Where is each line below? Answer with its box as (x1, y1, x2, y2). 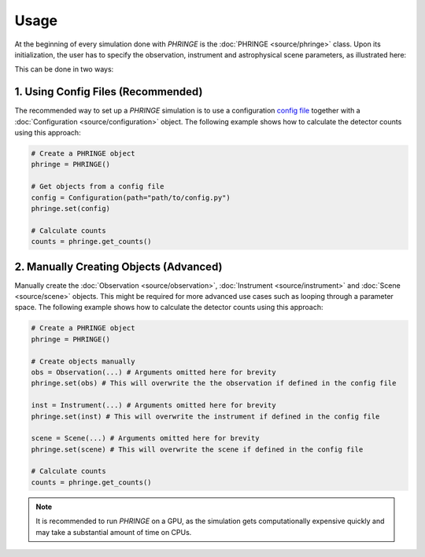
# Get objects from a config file (31, 182, 164, 191)
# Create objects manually (31, 356, 135, 366)
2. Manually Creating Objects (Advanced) (14, 260, 223, 273)
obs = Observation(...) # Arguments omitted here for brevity (31, 367, 276, 377)
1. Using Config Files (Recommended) (14, 85, 203, 98)
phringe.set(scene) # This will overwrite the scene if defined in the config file (31, 444, 364, 454)
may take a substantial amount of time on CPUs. (35, 527, 192, 537)
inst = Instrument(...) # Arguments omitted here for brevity (31, 401, 276, 410)
